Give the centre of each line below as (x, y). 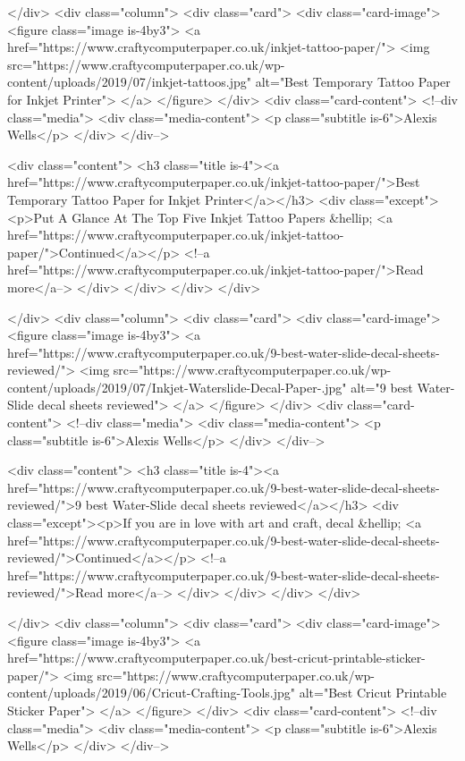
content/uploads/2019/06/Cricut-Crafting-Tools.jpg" (152, 693)
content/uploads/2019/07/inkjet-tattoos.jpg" (129, 82)
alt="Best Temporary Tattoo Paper (353, 82)
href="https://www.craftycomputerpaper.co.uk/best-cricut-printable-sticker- (216, 658)
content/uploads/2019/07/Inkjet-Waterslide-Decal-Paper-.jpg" (177, 387)
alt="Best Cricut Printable (373, 693)
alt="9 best (382, 387)
